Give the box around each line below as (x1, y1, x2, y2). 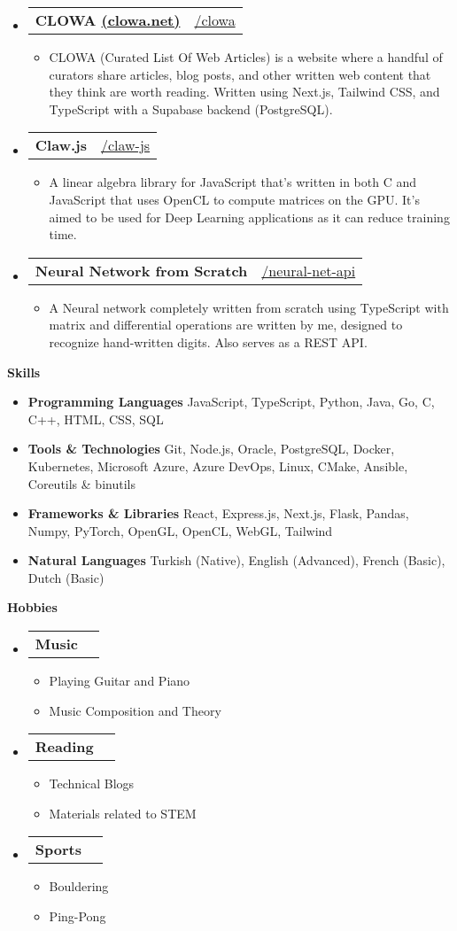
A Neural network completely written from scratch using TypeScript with (49, 298, 449, 316)
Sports (35, 839, 81, 860)
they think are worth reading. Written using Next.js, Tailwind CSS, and (49, 82, 440, 101)
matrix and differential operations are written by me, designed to (49, 315, 403, 334)
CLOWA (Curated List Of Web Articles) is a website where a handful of (49, 48, 443, 66)
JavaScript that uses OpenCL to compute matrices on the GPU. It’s (49, 190, 420, 208)
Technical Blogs (49, 774, 135, 793)
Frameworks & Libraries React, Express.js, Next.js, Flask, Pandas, (27, 504, 409, 523)
